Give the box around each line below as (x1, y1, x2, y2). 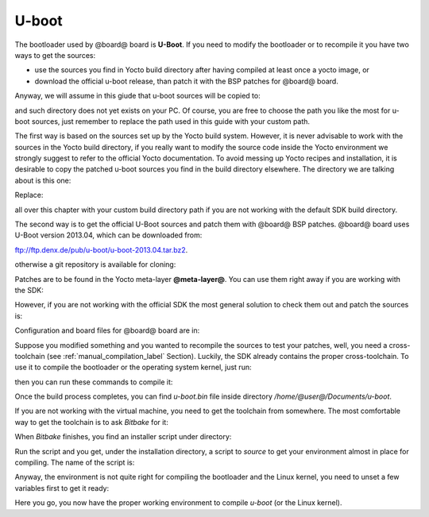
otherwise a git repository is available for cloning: (14, 260, 176, 269)
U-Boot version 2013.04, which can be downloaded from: (14, 230, 203, 240)
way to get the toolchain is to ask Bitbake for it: (14, 417, 168, 426)
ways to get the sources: (14, 50, 95, 60)
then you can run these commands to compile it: (14, 377, 173, 387)
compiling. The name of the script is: (14, 457, 135, 468)
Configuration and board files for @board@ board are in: (14, 326, 200, 335)
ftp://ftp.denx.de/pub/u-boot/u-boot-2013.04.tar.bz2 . (14, 245, 188, 254)
